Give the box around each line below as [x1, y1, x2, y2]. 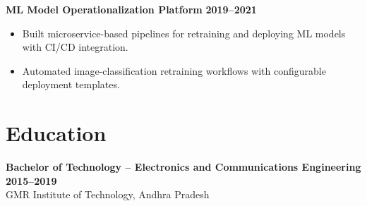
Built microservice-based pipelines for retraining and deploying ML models [22, 25, 346, 40]
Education [6, 119, 107, 147]
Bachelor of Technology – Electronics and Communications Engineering [6, 159, 361, 174]
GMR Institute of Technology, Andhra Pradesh [6, 187, 210, 202]
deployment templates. [22, 77, 120, 92]
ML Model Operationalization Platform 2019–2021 [6, 2, 257, 16]
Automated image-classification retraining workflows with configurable [22, 63, 326, 78]
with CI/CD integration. [22, 40, 128, 54]
